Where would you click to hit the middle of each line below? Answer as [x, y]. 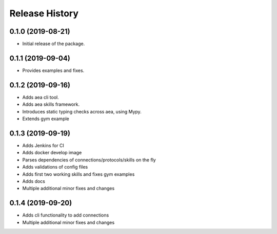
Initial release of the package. [54, 44]
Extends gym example [46, 119]
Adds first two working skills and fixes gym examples [78, 174]
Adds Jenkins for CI [43, 145]
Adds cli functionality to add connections [66, 215]
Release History [44, 13]
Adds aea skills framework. [51, 104]
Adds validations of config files [55, 167]
